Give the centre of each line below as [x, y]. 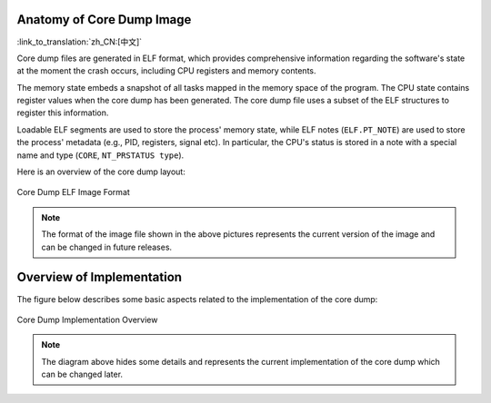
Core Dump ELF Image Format [74, 192]
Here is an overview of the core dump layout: [101, 172]
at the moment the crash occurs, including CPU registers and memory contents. [167, 71]
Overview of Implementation [99, 277]
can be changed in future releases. [107, 247]
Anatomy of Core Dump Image [104, 20]
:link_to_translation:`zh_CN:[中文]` [80, 42]
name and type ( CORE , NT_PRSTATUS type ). [100, 155]
